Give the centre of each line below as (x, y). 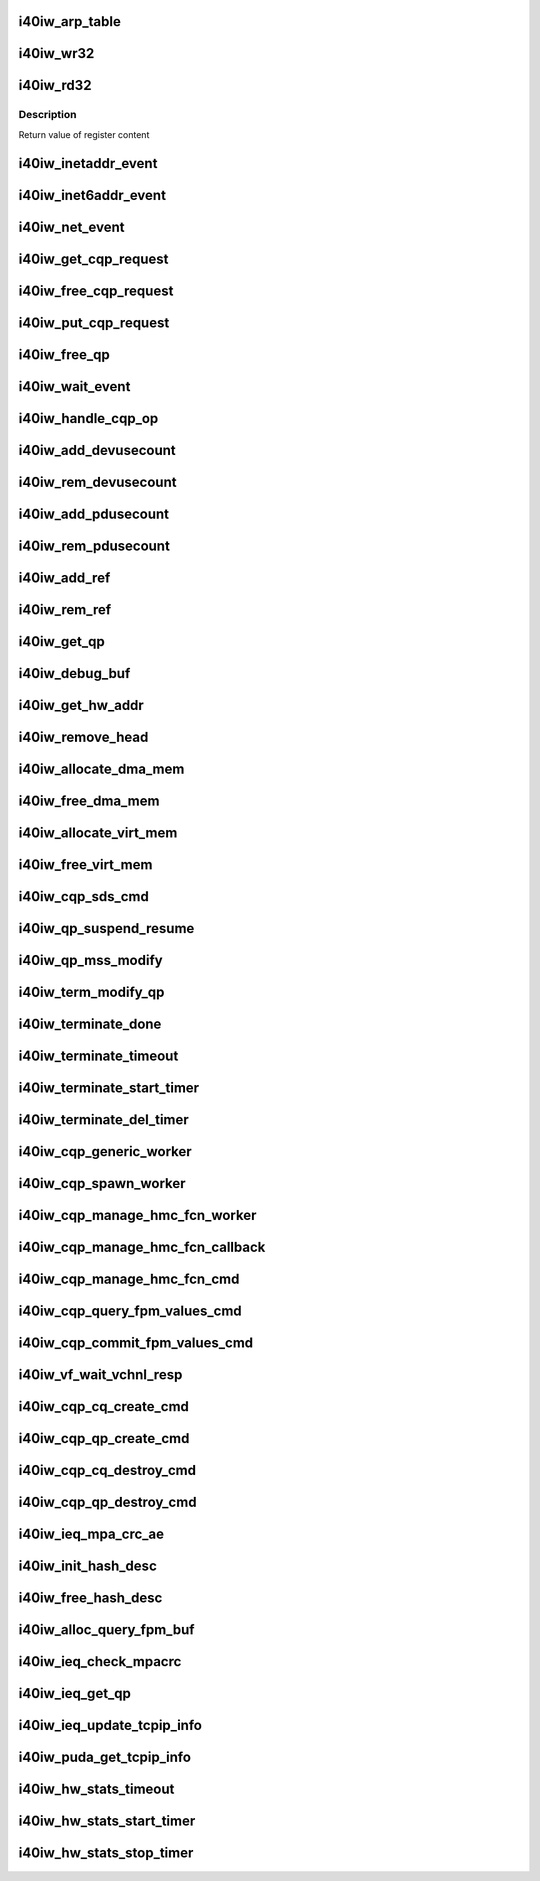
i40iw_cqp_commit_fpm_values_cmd (136, 1343)
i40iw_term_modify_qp (91, 992)
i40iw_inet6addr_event (92, 195)
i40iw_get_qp (61, 641)
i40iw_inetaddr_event (88, 163)
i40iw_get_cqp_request (93, 258)
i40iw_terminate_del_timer (103, 1120)
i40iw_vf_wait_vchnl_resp (100, 1375)
